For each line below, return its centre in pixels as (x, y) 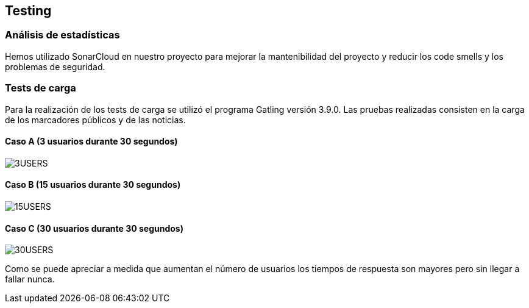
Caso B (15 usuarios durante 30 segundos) (93, 185)
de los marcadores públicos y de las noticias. (95, 120)
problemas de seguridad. (55, 66)
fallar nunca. (30, 279)
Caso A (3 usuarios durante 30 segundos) (91, 141)
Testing (28, 11)
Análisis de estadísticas (62, 35)
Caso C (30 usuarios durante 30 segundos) (94, 228)
